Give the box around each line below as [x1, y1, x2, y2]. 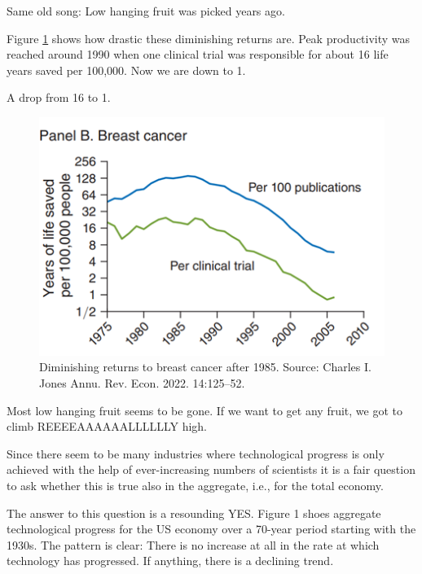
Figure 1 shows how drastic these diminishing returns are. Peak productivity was [7, 29, 411, 46]
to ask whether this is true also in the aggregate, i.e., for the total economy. [7, 476, 384, 493]
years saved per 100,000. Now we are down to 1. [7, 61, 246, 78]
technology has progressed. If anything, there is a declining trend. [7, 552, 334, 569]
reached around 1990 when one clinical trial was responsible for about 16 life [7, 46, 389, 63]
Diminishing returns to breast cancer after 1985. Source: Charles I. [39, 358, 371, 375]
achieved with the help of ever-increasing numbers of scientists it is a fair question [7, 461, 415, 478]
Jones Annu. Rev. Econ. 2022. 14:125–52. [39, 375, 245, 391]
